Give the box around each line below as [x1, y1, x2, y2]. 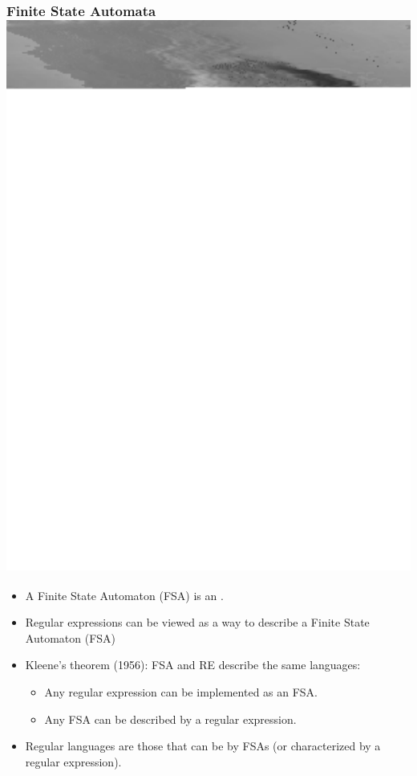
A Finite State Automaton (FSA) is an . [25, 586, 224, 603]
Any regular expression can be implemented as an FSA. [44, 683, 318, 700]
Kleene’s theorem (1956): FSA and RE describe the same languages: [25, 656, 361, 673]
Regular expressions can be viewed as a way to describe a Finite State [25, 614, 370, 631]
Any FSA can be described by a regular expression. [44, 710, 297, 727]
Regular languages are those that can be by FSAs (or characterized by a [25, 737, 381, 754]
